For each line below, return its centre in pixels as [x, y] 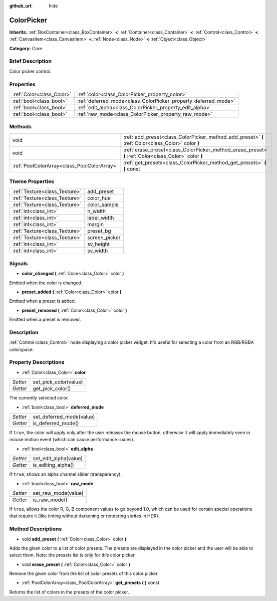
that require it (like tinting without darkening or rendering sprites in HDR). [84, 516]
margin [95, 225]
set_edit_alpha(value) [58, 459]
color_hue [99, 198]
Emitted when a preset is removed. [45, 320]
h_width [96, 212]
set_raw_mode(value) [58, 493]
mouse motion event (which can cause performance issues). [72, 440]
